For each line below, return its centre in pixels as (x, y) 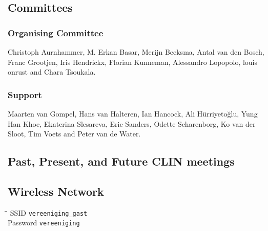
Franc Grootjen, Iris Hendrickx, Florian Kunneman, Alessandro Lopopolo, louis (133, 62)
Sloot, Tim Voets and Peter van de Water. (74, 134)
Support (25, 94)
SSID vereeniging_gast (49, 212)
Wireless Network (56, 191)
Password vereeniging (44, 223)
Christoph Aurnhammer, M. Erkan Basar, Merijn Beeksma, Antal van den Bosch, (136, 52)
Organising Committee (56, 32)
